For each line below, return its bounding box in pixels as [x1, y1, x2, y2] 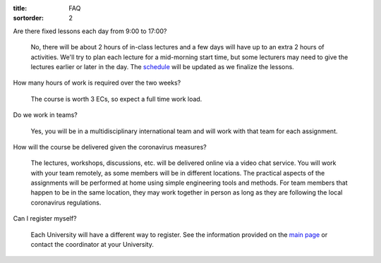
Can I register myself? [13, 214, 77, 223]
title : [13, 4, 28, 12]
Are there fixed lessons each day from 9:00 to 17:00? [13, 27, 167, 35]
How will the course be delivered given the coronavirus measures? [13, 142, 207, 151]
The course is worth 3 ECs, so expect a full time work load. [30, 94, 202, 103]
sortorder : [13, 14, 44, 23]
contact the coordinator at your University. [30, 240, 155, 249]
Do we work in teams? [13, 111, 78, 119]
